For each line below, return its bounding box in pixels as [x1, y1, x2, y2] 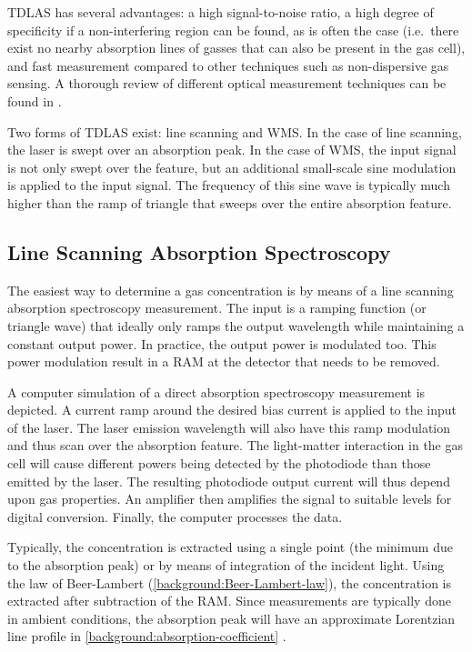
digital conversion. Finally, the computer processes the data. [7, 507, 343, 526]
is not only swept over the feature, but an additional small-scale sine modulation [7, 157, 457, 176]
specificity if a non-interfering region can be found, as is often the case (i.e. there [7, 20, 459, 39]
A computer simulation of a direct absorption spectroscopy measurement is [7, 382, 426, 401]
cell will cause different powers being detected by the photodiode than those [7, 454, 431, 473]
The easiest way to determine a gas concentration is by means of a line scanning [7, 280, 454, 299]
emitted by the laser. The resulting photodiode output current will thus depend [7, 471, 450, 490]
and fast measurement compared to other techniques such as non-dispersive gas [7, 55, 449, 75]
